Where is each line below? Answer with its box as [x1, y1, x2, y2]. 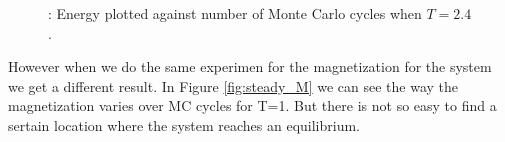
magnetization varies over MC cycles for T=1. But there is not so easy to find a [8, 95, 497, 116]
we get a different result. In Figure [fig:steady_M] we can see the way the [8, 75, 459, 96]
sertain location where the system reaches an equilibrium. [8, 114, 361, 135]
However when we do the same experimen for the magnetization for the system [8, 56, 492, 77]
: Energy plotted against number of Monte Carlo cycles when [48, 3, 422, 23]
